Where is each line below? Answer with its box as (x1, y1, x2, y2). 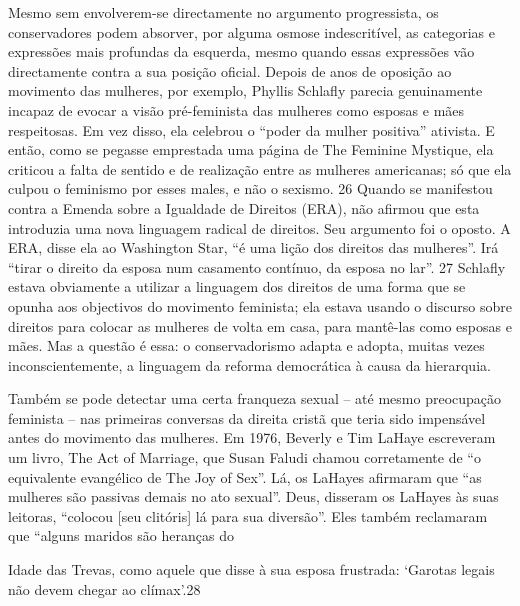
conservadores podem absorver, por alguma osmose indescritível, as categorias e (8, 21, 495, 42)
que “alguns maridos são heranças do (8, 525, 234, 546)
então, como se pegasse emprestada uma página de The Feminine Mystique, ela (8, 139, 494, 160)
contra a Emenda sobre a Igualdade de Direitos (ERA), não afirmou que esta (8, 197, 480, 218)
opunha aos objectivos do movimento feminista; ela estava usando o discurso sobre (8, 295, 512, 316)
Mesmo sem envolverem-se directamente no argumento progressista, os (8, 2, 439, 22)
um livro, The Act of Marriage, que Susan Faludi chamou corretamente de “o (8, 447, 481, 468)
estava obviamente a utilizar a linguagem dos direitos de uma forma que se (8, 276, 466, 297)
